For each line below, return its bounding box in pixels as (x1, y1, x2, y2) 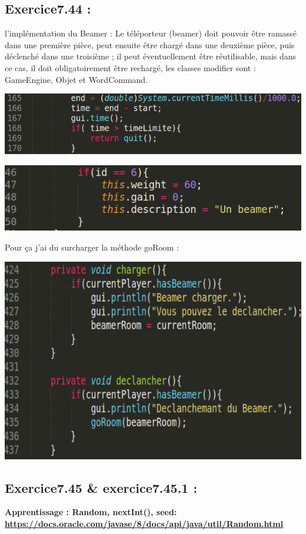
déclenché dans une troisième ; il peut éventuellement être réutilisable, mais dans (5, 50, 297, 62)
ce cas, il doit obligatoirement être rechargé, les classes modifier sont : (5, 61, 256, 74)
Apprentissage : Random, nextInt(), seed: (5, 506, 177, 518)
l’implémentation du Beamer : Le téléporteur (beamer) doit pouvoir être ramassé (5, 27, 297, 39)
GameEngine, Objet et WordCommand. (5, 73, 148, 85)
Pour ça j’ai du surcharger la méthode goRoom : (5, 241, 179, 253)
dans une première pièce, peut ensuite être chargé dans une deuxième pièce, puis (5, 38, 295, 51)
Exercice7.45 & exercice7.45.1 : (5, 478, 198, 496)
